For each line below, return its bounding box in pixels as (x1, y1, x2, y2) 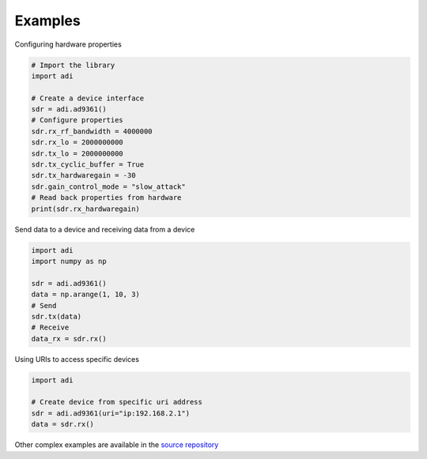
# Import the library (31, 60, 115, 70)
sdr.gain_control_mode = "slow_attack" (31, 182, 186, 191)
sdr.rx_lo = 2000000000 (31, 138, 124, 147)
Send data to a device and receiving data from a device (14, 224, 195, 234)
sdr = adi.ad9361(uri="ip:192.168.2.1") (31, 408, 190, 418)
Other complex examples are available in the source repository (14, 440, 219, 450)
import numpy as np (31, 257, 107, 265)
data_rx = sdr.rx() (31, 334, 107, 343)
